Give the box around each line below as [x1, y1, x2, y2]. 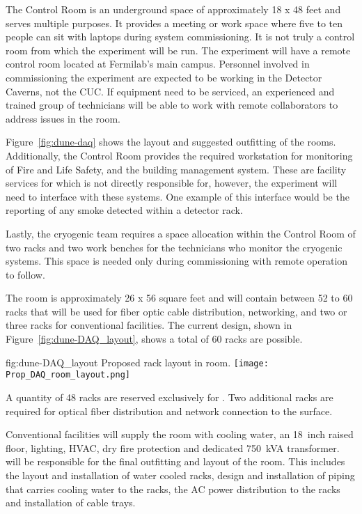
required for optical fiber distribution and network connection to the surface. [6, 403, 333, 418]
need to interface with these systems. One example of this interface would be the [6, 189, 349, 203]
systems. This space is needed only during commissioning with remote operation [6, 254, 348, 268]
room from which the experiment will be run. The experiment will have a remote [6, 42, 351, 57]
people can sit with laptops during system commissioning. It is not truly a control [6, 29, 355, 44]
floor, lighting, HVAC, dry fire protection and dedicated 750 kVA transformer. [6, 440, 340, 455]
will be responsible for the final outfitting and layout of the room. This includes [6, 454, 345, 469]
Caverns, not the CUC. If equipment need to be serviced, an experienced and [6, 84, 335, 98]
